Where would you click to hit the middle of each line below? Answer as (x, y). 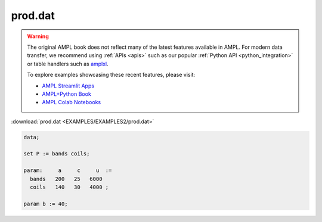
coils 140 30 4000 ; (69, 187)
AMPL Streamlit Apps (68, 86)
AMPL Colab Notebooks (72, 102)
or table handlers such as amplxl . (68, 64)
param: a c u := (68, 171)
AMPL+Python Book (67, 94)
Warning (38, 36)
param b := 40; (46, 204)
